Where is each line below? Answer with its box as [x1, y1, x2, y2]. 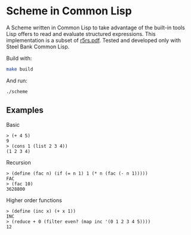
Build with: [6, 54, 32, 62]
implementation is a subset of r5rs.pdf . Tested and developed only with [6, 36, 181, 44]
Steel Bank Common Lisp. [6, 43, 70, 50]
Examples [6, 105, 44, 115]
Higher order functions [6, 196, 63, 204]
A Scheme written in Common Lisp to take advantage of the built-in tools [6, 24, 185, 31]
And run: [6, 77, 28, 84]
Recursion [6, 158, 31, 166]
